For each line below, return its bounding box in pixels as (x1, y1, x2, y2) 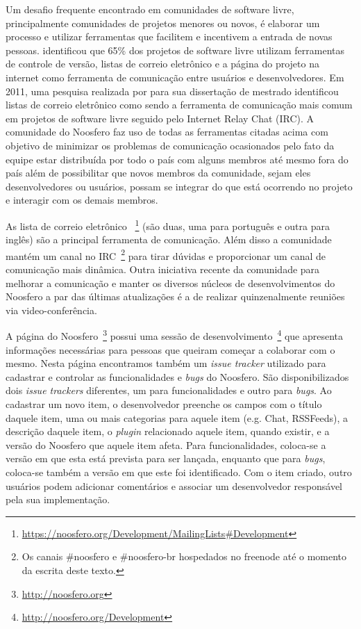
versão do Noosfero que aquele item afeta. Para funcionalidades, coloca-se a (6, 437, 326, 452)
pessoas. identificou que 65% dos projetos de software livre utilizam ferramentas (6, 42, 344, 57)
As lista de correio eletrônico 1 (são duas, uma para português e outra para (6, 216, 330, 233)
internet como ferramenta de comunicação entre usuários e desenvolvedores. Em (6, 70, 344, 84)
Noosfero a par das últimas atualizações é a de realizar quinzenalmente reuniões (6, 289, 345, 304)
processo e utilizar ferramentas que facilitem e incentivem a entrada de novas (6, 29, 333, 44)
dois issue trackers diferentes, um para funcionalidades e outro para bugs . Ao (6, 383, 332, 398)
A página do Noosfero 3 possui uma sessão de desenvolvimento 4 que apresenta (6, 327, 344, 343)
